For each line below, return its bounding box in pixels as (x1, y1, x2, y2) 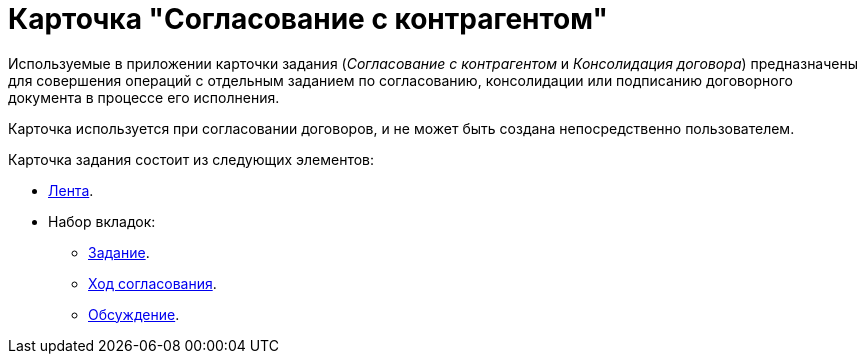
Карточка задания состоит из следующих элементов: (8, 150, 375, 168)
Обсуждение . (88, 305, 180, 323)
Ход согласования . (88, 274, 217, 292)
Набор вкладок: (48, 212, 156, 230)
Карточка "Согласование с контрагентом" (8, 2, 608, 36)
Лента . (48, 181, 94, 199)
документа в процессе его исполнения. (8, 88, 280, 106)
